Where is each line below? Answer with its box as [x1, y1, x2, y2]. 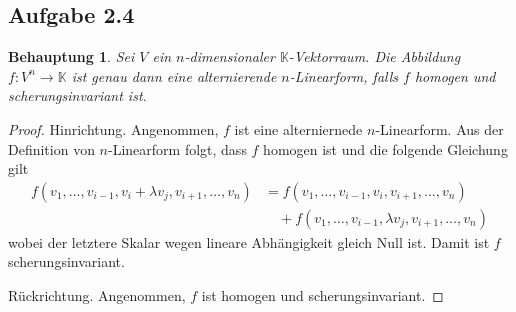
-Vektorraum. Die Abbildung [288, 46, 461, 67]
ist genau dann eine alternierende [71, 65, 277, 86]
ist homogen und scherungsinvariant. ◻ [201, 285, 444, 306]
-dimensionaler [184, 46, 275, 67]
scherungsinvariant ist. [8, 85, 147, 106]
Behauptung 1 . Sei [8, 46, 135, 67]
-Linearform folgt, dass [108, 138, 247, 159]
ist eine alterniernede [234, 118, 363, 139]
